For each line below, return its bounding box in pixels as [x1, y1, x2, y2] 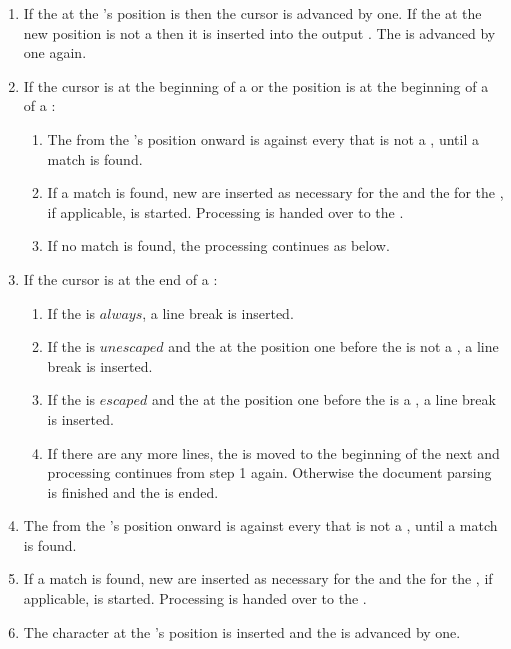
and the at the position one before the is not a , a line [168, 336, 499, 357]
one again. [23, 42, 87, 63]
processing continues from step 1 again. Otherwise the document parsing [47, 462, 492, 483]
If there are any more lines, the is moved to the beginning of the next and [47, 442, 500, 463]
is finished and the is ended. [47, 481, 219, 502]
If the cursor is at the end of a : [23, 268, 218, 289]
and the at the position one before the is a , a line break [151, 389, 496, 410]
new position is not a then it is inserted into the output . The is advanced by [23, 22, 496, 43]
